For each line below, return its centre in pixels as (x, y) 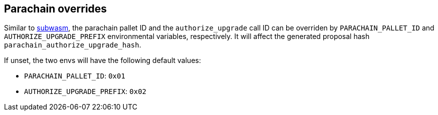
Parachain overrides (56, 9)
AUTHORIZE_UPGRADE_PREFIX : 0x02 (85, 91)
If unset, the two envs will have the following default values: (102, 60)
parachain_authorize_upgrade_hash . (73, 45)
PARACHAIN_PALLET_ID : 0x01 (75, 76)
